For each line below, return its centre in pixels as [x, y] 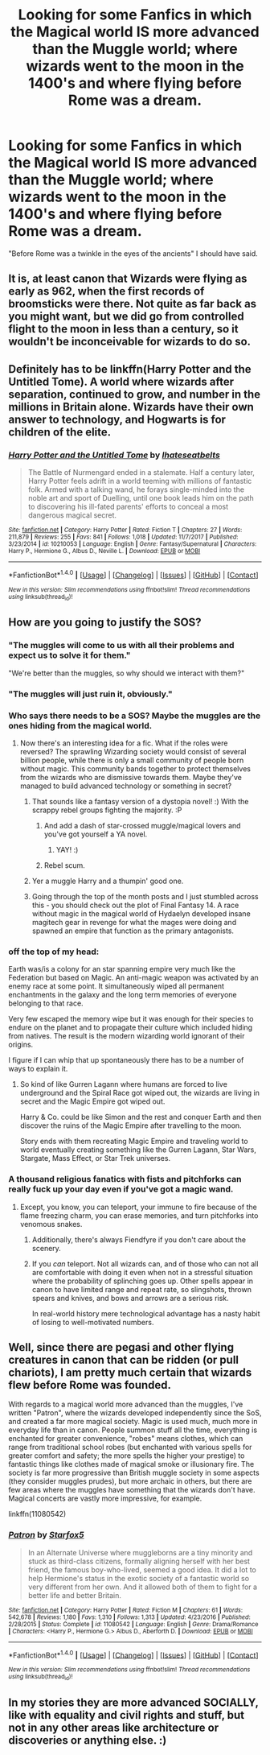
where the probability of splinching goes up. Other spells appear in [143, 1281]
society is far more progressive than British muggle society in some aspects [134, 1473]
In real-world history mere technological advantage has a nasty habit [146, 1313]
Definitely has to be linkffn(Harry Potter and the [130, 369]
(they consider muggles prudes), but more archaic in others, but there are [130, 1481]
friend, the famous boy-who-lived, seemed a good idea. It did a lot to [142, 1569]
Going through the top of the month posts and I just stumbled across [145, 896]
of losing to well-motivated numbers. [93, 1322]
